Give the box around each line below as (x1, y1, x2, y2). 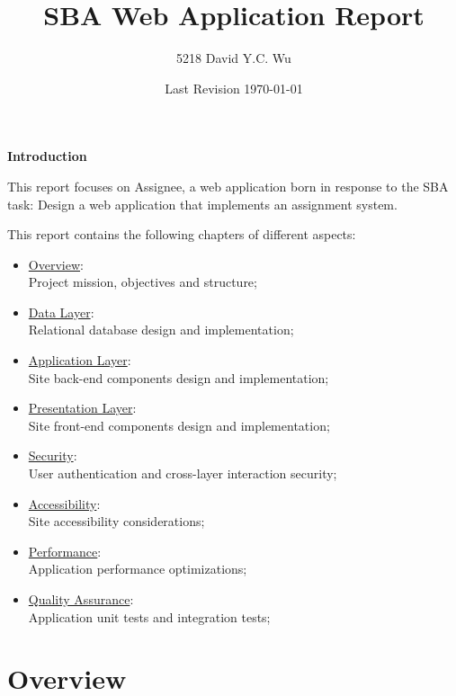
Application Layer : (28, 351, 131, 370)
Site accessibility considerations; (28, 512, 205, 531)
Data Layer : (28, 302, 94, 321)
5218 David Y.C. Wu (176, 49, 291, 67)
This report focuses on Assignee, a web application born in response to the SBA (7, 176, 449, 195)
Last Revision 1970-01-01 (165, 78, 303, 97)
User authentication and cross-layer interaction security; (28, 464, 337, 483)
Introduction (7, 147, 87, 165)
